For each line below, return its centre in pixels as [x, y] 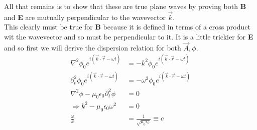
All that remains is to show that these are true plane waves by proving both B [125, 6]
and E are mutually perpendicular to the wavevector [85, 17]
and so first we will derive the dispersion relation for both [93, 47]
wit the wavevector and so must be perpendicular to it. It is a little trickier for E [129, 36]
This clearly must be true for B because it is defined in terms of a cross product [127, 27]
